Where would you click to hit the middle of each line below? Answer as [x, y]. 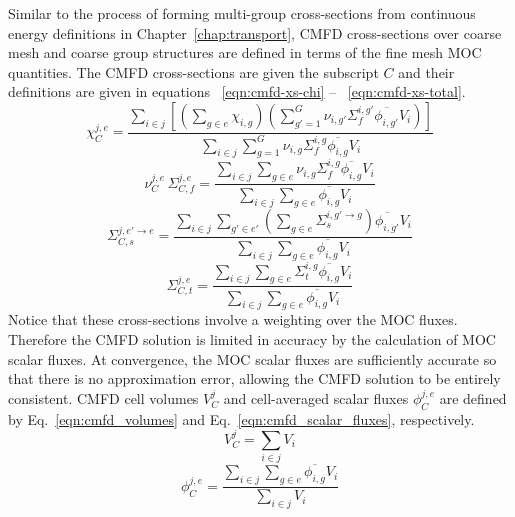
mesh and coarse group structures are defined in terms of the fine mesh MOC [245, 52]
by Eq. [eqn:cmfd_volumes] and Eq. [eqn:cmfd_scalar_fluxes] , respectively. [241, 418]
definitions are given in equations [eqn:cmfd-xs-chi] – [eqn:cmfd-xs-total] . [237, 91]
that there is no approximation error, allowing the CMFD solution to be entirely [254, 378]
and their [426, 71]
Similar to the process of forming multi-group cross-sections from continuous [242, 13]
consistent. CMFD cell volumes [103, 397]
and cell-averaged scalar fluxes [316, 397]
